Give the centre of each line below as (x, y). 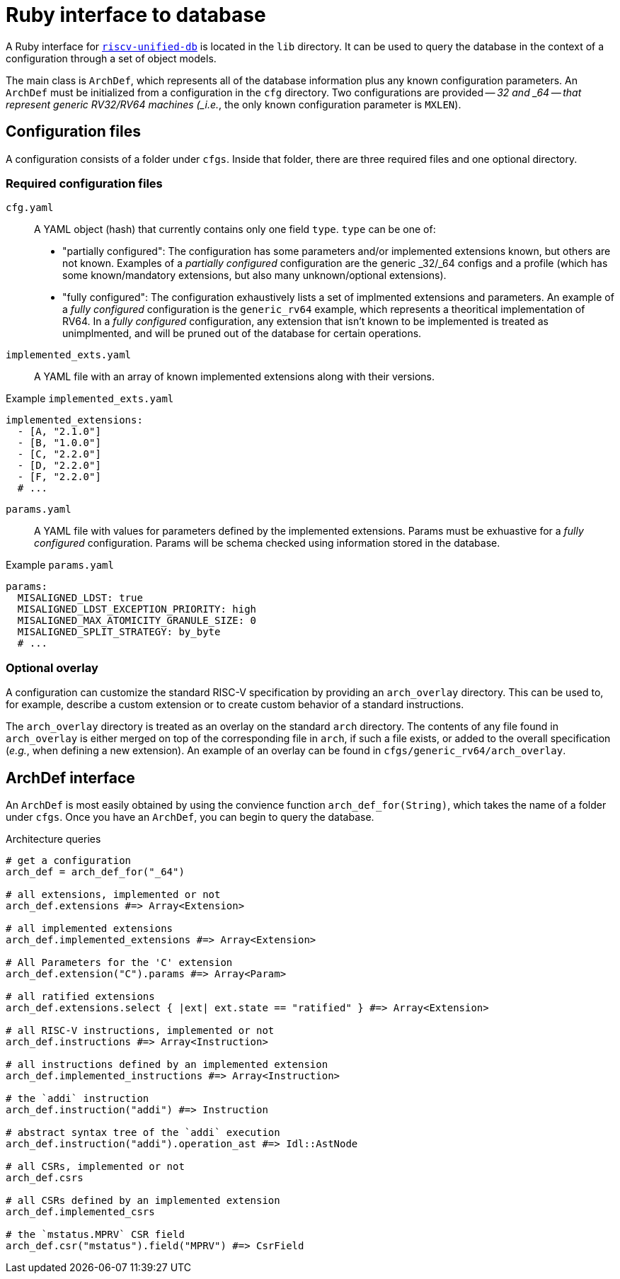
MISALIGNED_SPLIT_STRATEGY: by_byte (119, 632)
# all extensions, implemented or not (113, 894)
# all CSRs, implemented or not (95, 1166)
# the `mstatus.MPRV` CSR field (95, 1234)
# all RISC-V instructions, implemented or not (140, 1030)
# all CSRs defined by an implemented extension (143, 1200)
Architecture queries (53, 839)
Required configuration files (84, 183)
